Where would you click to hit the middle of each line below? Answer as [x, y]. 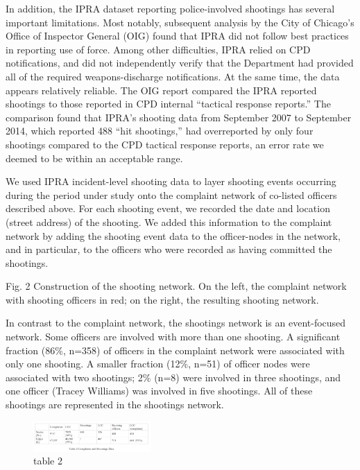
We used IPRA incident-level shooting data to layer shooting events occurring [171, 181]
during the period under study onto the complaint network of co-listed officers [171, 194]
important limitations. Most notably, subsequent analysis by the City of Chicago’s [180, 22]
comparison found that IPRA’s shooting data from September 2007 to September [179, 117]
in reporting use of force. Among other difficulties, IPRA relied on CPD [158, 49]
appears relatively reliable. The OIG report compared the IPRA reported [161, 90]
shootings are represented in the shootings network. [115, 404]
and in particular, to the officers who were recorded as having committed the [169, 249]
